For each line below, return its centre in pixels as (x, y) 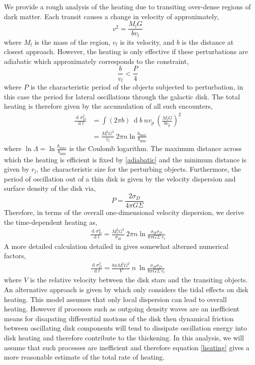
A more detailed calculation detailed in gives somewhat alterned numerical (116, 246)
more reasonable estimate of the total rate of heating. (84, 357)
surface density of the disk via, (50, 188)
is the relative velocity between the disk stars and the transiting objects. (139, 280)
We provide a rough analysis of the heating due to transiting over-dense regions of (127, 6)
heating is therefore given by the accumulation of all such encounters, (108, 106)
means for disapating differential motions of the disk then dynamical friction (119, 318)
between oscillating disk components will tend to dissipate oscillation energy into (126, 328)
